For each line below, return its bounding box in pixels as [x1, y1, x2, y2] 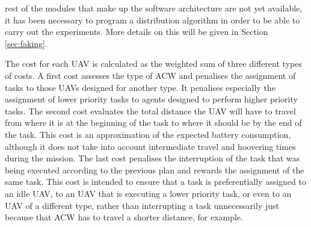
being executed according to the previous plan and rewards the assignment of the [5, 163, 304, 176]
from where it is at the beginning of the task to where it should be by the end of [5, 116, 302, 129]
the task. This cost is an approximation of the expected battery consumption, [5, 128, 291, 140]
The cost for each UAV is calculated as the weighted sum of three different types [5, 57, 302, 70]
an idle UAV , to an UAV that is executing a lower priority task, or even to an [5, 187, 292, 199]
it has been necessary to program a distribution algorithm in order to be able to [5, 13, 300, 26]
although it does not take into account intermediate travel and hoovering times [5, 140, 296, 152]
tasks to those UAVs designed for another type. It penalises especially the [5, 81, 276, 93]
